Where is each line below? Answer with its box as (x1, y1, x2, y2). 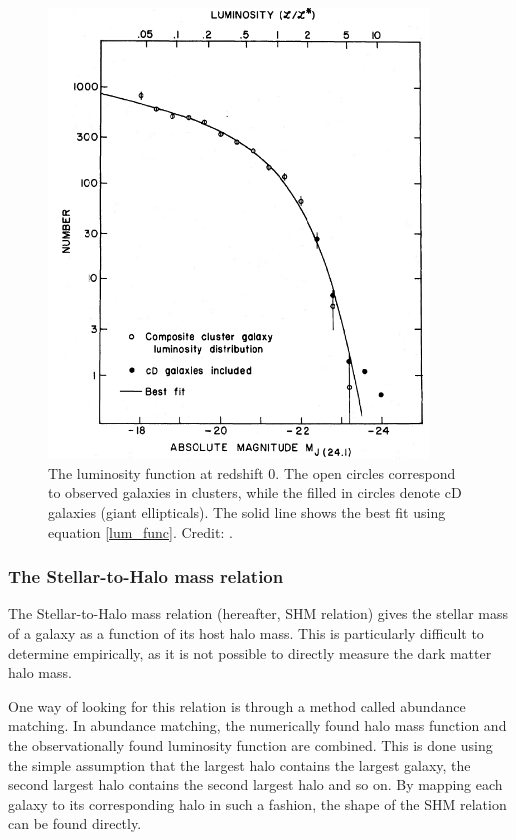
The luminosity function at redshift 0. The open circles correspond (48, 462, 456, 483)
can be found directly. (8, 813, 142, 834)
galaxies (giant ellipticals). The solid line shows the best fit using (48, 502, 446, 522)
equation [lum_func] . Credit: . (48, 521, 233, 542)
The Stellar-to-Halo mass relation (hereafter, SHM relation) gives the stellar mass (8, 603, 508, 624)
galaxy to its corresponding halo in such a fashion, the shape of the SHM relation (8, 793, 507, 814)
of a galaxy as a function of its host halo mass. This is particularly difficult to (8, 623, 484, 643)
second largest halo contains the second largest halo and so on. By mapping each (8, 774, 503, 795)
